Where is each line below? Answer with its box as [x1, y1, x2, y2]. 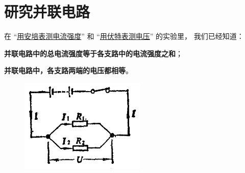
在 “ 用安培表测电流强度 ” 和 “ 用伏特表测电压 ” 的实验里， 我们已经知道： [4, 31, 244, 41]
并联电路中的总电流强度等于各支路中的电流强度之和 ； [4, 48, 183, 58]
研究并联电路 [4, 1, 90, 22]
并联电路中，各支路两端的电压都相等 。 [4, 65, 133, 76]
